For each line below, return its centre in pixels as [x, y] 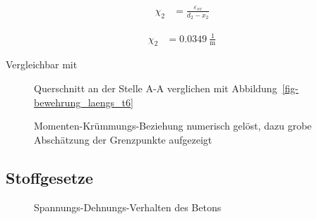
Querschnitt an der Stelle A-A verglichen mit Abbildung [156, 88]
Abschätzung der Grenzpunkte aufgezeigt [123, 139]
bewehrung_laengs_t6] [84, 102]
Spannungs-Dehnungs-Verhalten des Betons [128, 207]
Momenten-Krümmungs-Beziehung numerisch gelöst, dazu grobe [173, 126]
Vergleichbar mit [42, 64]
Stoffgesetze [49, 177]
